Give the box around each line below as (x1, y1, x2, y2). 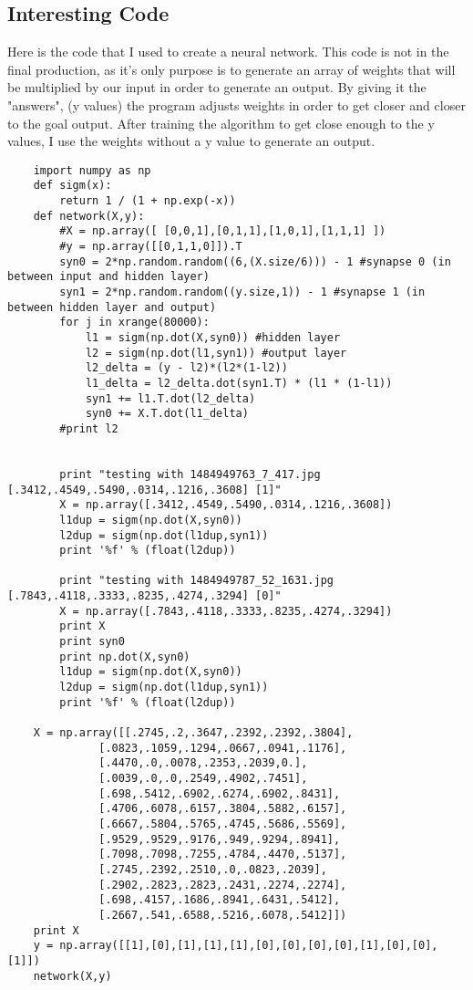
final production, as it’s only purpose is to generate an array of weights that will (7, 59, 456, 78)
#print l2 (59, 422, 118, 435)
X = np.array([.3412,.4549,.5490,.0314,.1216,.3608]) (59, 498, 393, 512)
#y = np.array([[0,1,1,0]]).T (59, 240, 242, 254)
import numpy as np (33, 163, 151, 177)
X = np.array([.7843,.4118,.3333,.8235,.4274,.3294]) (59, 604, 393, 618)
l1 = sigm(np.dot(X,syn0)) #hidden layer (85, 330, 341, 344)
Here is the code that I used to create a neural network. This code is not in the (7, 42, 449, 61)
